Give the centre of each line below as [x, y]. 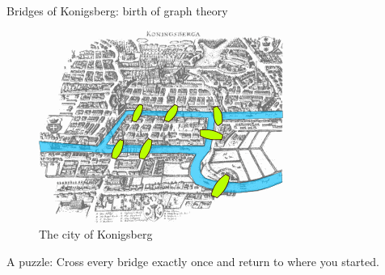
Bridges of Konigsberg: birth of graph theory [117, 11]
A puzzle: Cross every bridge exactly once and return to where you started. [193, 261]
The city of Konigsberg [96, 234]
